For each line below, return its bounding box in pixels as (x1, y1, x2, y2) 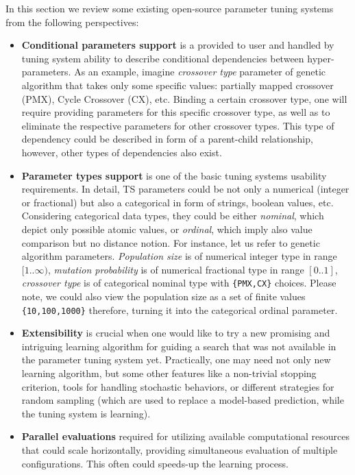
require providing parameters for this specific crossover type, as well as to (21, 105, 330, 119)
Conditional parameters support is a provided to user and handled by (21, 38, 334, 52)
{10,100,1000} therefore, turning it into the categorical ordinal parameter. (21, 302, 338, 317)
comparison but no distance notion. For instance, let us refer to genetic (21, 235, 320, 249)
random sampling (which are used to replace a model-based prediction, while (21, 393, 344, 407)
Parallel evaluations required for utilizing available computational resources (21, 429, 350, 443)
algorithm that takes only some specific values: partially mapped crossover (21, 77, 334, 92)
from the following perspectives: (5, 14, 139, 29)
